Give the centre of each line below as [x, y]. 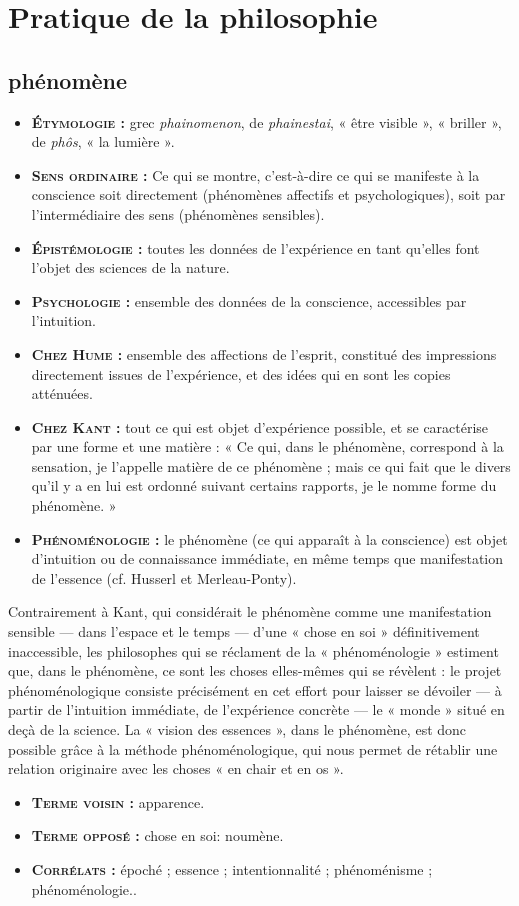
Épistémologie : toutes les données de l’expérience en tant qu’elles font [255, 247]
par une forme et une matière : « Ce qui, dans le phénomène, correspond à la [267, 446]
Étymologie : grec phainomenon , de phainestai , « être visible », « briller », [266, 121]
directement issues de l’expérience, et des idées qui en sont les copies [241, 373]
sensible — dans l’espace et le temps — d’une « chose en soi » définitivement [244, 631]
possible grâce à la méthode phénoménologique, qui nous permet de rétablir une [253, 748]
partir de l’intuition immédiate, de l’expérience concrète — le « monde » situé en [256, 709]
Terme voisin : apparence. [118, 801]
